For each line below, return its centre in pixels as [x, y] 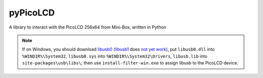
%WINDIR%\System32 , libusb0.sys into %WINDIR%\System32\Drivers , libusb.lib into [115, 56]
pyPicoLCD [32, 13]
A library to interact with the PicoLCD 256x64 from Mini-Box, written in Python [88, 27]
